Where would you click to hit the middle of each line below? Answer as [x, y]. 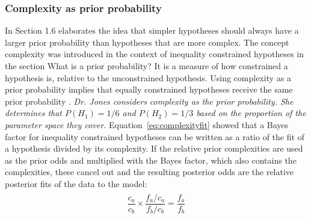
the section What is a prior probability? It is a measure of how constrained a [146, 66]
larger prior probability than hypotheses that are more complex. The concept [147, 42]
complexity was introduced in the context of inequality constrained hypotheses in [155, 54]
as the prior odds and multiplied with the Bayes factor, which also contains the [151, 160]
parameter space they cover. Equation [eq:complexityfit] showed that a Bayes [147, 124]
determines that [33, 113]
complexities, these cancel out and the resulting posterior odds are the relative [149, 172]
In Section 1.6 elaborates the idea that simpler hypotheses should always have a [152, 30]
